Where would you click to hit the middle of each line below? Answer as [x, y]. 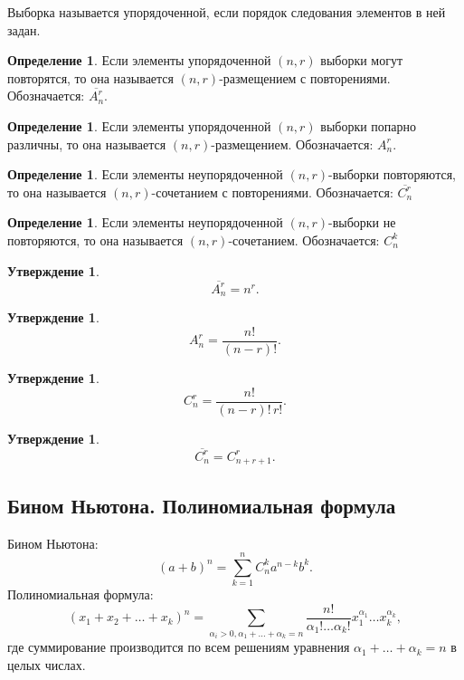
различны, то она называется [87, 144]
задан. [24, 29]
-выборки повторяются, [392, 174]
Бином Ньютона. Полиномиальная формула [202, 505]
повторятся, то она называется [91, 77]
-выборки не [362, 222]
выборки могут [362, 60]
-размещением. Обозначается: [292, 144]
